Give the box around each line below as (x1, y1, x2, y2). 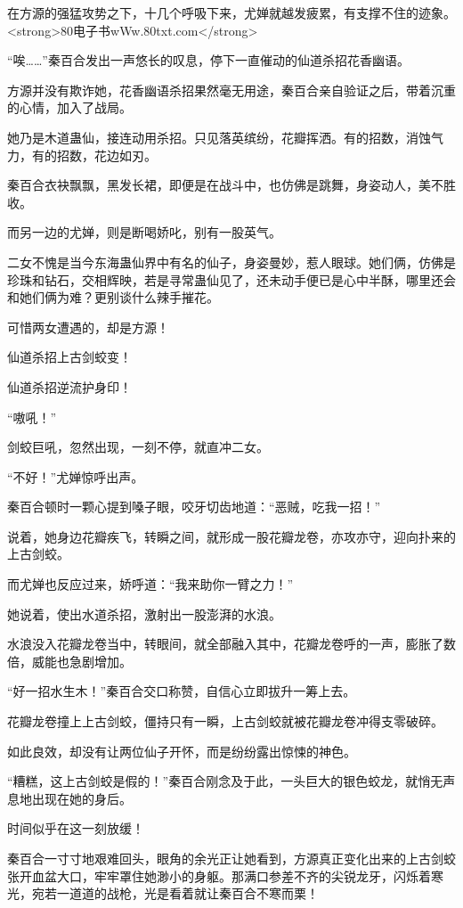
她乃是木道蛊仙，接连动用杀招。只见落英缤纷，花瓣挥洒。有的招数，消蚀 (7, 127, 431, 146)
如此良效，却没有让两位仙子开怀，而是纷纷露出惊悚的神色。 (7, 741, 356, 760)
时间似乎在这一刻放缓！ (7, 819, 144, 838)
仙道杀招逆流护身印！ (7, 377, 132, 396)
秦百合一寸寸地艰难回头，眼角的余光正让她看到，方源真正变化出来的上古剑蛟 (7, 849, 456, 867)
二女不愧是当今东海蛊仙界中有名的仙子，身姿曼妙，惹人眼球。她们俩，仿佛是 (7, 252, 456, 271)
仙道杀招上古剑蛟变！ (7, 348, 132, 366)
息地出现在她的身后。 (7, 789, 132, 807)
